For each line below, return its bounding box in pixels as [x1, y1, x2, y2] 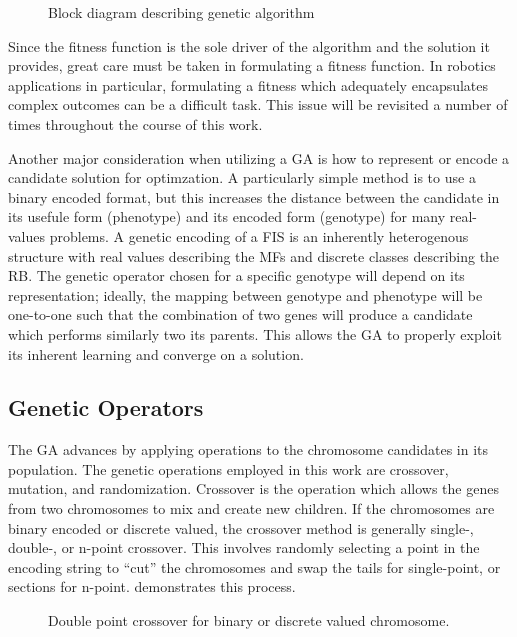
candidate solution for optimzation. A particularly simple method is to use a [8, 167, 476, 188]
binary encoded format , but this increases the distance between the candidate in [8, 186, 500, 207]
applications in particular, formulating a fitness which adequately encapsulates [8, 74, 489, 95]
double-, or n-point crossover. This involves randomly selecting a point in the [8, 537, 480, 558]
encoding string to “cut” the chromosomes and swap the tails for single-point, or [8, 556, 501, 577]
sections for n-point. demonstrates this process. [8, 576, 296, 597]
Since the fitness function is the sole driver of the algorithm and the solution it [8, 35, 490, 56]
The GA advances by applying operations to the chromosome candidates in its [8, 439, 489, 460]
